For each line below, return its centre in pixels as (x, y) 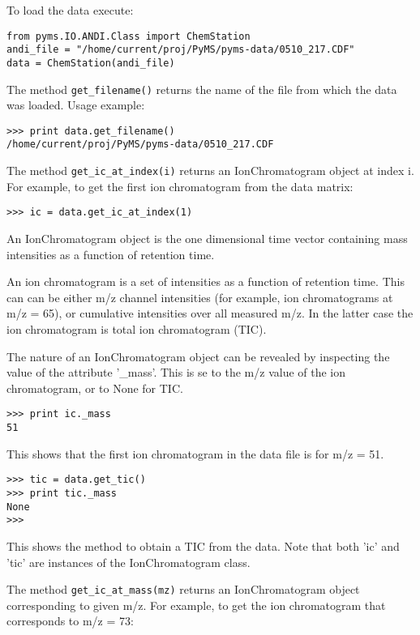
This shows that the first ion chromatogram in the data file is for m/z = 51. (195, 453)
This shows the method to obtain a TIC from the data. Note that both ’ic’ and (203, 546)
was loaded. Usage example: (76, 105)
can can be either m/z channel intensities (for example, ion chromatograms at (200, 297)
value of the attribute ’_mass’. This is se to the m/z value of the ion (176, 372)
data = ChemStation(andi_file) (91, 63)
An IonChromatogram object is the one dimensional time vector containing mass (207, 239)
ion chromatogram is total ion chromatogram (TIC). (137, 329)
